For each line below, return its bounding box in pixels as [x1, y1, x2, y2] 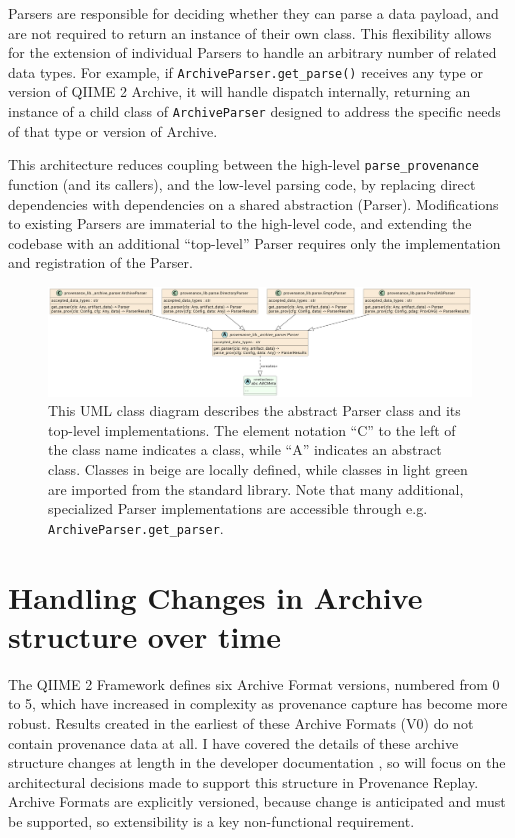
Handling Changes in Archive [8, 576, 423, 617]
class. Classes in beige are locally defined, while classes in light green [48, 459, 468, 479]
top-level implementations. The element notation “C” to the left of [48, 419, 456, 440]
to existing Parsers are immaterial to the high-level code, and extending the [8, 213, 472, 234]
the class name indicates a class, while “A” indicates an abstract [48, 439, 442, 460]
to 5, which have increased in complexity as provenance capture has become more [8, 693, 508, 714]
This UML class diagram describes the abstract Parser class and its [48, 400, 461, 421]
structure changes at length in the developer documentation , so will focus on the [8, 752, 506, 773]
